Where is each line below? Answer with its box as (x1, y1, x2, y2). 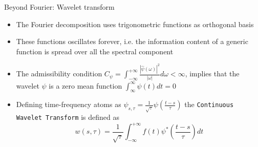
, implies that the (185, 68, 240, 79)
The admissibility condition (16, 68, 102, 79)
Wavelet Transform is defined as (16, 112, 119, 122)
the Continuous (184, 99, 234, 110)
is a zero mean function (49, 80, 122, 91)
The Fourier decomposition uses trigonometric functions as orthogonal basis (16, 18, 254, 29)
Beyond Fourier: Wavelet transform (4, 2, 115, 12)
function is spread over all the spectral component (16, 46, 174, 56)
